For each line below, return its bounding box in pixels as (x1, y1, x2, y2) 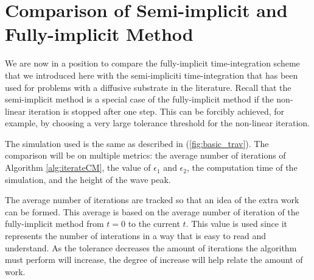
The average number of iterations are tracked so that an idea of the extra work (5, 193, 299, 206)
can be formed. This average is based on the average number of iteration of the (5, 205, 299, 218)
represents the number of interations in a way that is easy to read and (5, 229, 267, 242)
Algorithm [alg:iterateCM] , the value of (5, 161, 151, 174)
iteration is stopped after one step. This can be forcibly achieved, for (28, 104, 285, 117)
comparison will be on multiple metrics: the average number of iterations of (5, 149, 286, 162)
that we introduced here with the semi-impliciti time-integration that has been (5, 68, 298, 81)
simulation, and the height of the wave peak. (5, 173, 171, 185)
